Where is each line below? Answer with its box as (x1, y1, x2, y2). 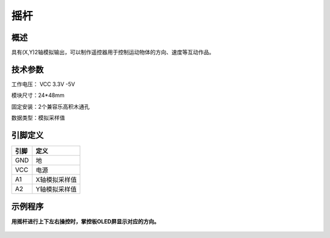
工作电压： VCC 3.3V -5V (11, 80, 76, 88)
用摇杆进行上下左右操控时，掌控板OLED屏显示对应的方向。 (11, 217, 160, 225)
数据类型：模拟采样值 (11, 114, 65, 121)
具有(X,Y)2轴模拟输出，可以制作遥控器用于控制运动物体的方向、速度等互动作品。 (11, 49, 215, 56)
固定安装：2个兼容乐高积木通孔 (11, 103, 90, 110)
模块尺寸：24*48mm (11, 92, 65, 99)
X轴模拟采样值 (35, 176, 77, 184)
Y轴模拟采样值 (35, 185, 77, 193)
